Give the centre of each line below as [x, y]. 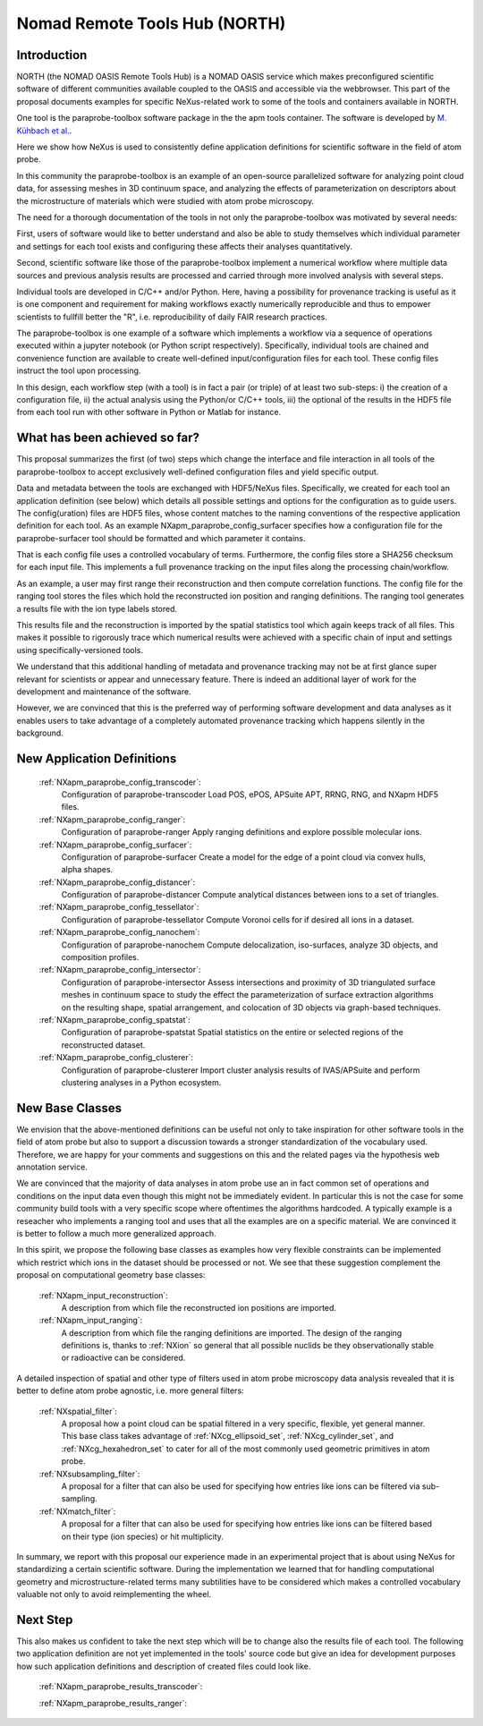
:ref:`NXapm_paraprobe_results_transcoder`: [121, 1687]
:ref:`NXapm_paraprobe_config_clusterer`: [116, 1058]
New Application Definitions [97, 758]
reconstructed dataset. [103, 1045]
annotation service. [52, 1167]
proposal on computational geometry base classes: [111, 1275]
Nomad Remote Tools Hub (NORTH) [151, 23]
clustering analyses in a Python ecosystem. [141, 1082]
